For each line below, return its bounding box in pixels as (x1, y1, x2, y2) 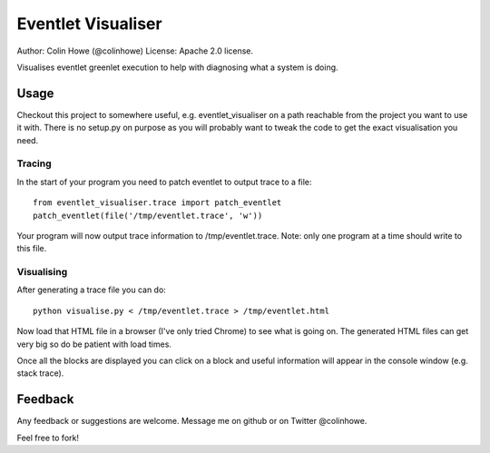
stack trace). (16, 368, 64, 379)
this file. (16, 243, 47, 254)
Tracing (16, 157, 52, 170)
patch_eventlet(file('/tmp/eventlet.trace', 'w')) (33, 210, 263, 221)
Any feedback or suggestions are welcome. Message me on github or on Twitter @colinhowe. (16, 416, 367, 427)
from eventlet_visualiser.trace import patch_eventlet (33, 198, 282, 208)
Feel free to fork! (16, 432, 79, 443)
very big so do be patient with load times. (16, 339, 172, 350)
